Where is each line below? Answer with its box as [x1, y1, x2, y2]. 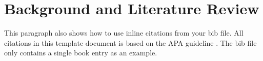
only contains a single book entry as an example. [4, 47, 157, 58]
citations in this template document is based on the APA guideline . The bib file [4, 37, 257, 48]
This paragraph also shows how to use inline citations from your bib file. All [4, 27, 244, 38]
